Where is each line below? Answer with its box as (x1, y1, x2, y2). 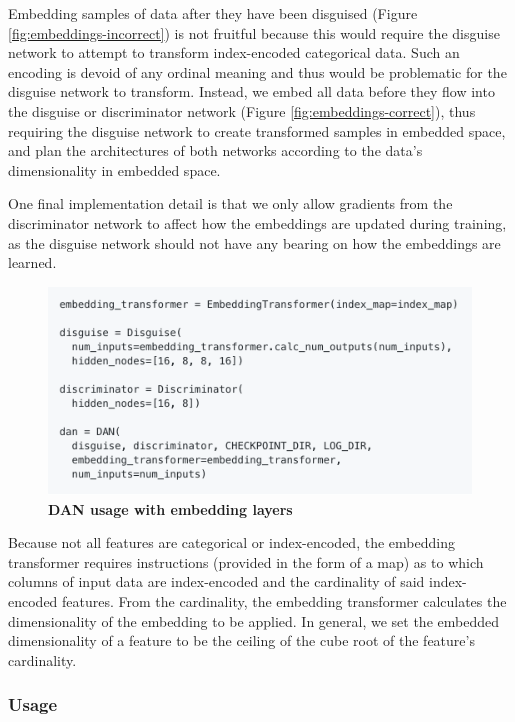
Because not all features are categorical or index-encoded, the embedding (8, 532, 455, 553)
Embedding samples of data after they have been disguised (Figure (8, 3, 418, 23)
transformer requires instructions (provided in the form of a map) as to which (8, 551, 484, 572)
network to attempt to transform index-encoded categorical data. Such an (8, 42, 460, 63)
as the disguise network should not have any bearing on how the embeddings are (8, 232, 501, 253)
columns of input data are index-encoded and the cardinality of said (8, 571, 425, 592)
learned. (8, 252, 57, 273)
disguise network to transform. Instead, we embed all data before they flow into (8, 81, 495, 102)
